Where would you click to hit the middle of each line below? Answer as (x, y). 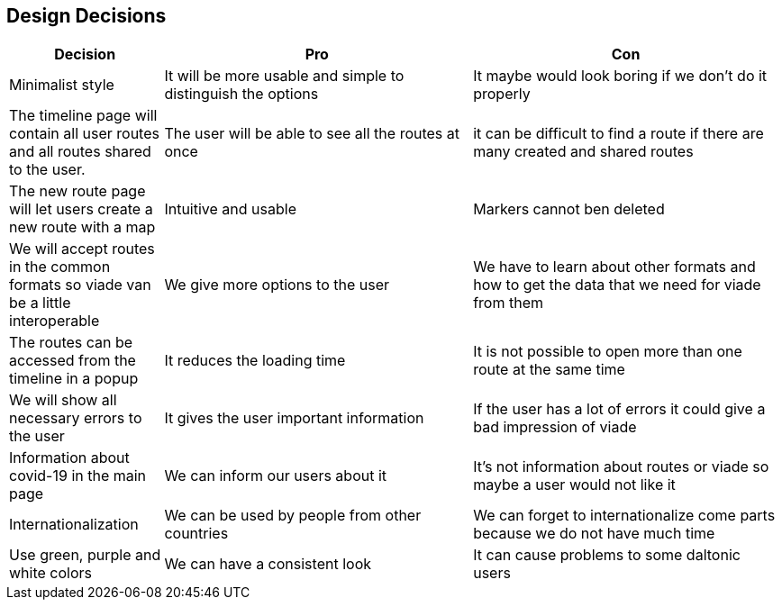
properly (502, 94)
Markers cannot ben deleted (569, 209)
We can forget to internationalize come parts (624, 516)
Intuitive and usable (230, 209)
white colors (51, 573)
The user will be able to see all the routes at (312, 134)
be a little (40, 303)
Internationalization (74, 525)
